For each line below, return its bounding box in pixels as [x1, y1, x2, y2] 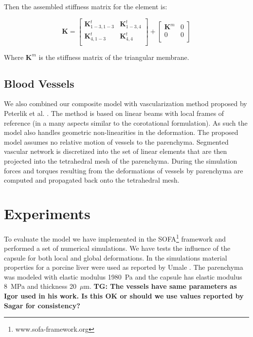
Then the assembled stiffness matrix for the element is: [4, 1, 167, 11]
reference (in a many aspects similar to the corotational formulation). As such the [4, 117, 248, 128]
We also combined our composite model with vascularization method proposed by [4, 98, 247, 109]
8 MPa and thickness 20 [4, 281, 76, 291]
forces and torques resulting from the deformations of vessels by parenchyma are [4, 165, 243, 175]
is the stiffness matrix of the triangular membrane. [38, 52, 189, 62]
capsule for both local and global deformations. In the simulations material [4, 252, 227, 262]
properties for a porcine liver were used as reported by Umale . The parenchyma [4, 262, 243, 272]
